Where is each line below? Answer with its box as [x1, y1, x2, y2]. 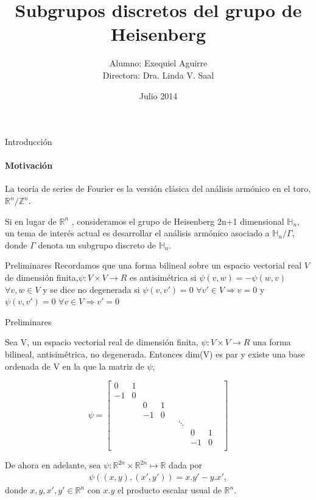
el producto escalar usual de [117, 484, 222, 496]
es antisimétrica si [129, 271, 197, 284]
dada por [169, 459, 202, 471]
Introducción [5, 135, 52, 148]
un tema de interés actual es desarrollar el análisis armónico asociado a [5, 227, 270, 239]
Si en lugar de [5, 214, 57, 227]
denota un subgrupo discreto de [38, 238, 156, 251]
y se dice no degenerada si [43, 283, 140, 295]
